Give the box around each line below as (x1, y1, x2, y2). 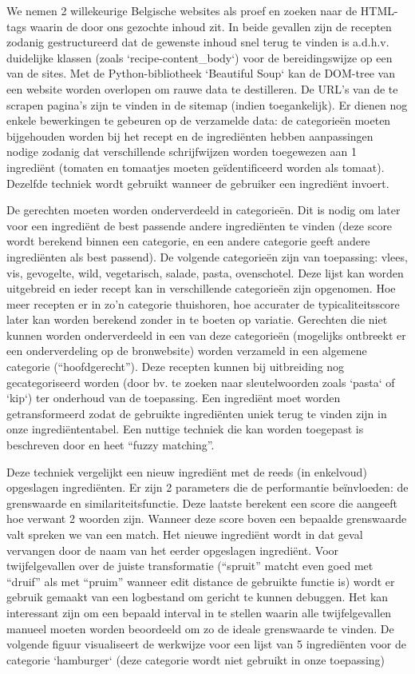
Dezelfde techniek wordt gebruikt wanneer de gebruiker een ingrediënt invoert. (6, 174, 389, 191)
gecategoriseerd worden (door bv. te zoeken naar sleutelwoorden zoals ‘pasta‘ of (6, 373, 395, 390)
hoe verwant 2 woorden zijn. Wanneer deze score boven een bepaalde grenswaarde (6, 510, 407, 527)
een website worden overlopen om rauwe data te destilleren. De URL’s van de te (6, 80, 398, 97)
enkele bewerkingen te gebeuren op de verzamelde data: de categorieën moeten (6, 112, 391, 129)
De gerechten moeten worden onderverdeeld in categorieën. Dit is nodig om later (6, 201, 401, 218)
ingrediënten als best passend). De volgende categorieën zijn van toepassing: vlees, (6, 248, 408, 265)
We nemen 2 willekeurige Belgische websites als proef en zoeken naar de (6, 2, 358, 18)
